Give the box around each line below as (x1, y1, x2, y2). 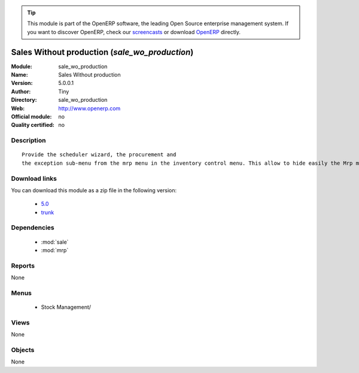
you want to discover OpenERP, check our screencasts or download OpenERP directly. (27, 28, 241, 35)
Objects (11, 346, 35, 354)
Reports (11, 261, 35, 269)
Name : (11, 71, 28, 78)
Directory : (11, 96, 37, 104)
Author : (11, 87, 31, 95)
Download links (11, 174, 57, 183)
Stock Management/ (41, 304, 92, 311)
